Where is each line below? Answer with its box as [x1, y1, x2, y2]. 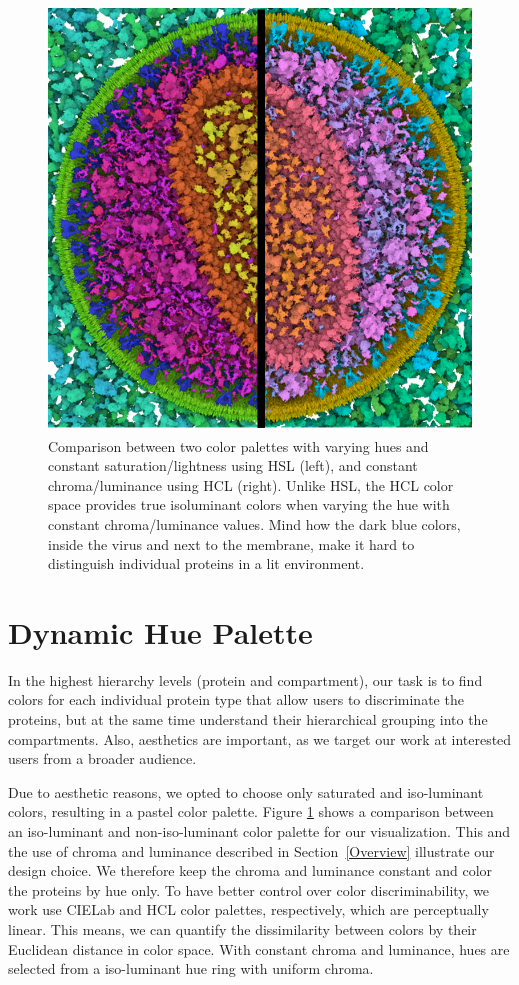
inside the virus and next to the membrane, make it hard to [48, 533, 415, 554]
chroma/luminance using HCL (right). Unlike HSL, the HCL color [48, 474, 454, 495]
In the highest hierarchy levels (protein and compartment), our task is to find [8, 669, 483, 690]
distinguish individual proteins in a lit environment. [48, 553, 365, 574]
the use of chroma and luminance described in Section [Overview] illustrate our [8, 840, 495, 861]
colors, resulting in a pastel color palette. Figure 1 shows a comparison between [8, 801, 494, 822]
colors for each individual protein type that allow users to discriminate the [8, 689, 464, 710]
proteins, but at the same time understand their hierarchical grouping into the [8, 709, 488, 730]
